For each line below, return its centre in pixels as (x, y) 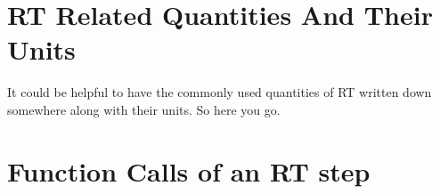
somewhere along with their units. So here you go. (144, 109)
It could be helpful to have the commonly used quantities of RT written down (220, 92)
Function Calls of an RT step (189, 170)
